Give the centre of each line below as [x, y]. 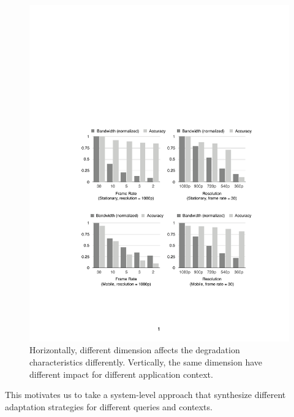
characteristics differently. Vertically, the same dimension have [146, 362]
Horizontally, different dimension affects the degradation [135, 350]
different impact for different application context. [121, 374]
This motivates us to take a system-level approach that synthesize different [145, 395]
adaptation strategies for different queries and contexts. [109, 406]
